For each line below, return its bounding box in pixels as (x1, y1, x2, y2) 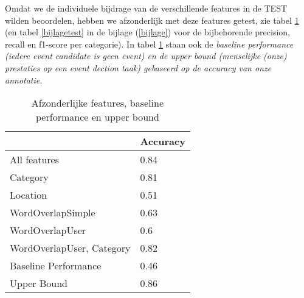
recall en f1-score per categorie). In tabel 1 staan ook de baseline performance (5, 37, 294, 50)
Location (10, 188, 47, 202)
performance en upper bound (36, 110, 159, 124)
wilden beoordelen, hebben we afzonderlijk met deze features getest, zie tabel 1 (5, 13, 299, 26)
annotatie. (5, 73, 43, 86)
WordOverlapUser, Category (10, 241, 131, 255)
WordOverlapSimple (10, 205, 95, 220)
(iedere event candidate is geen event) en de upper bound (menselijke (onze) (5, 49, 287, 62)
